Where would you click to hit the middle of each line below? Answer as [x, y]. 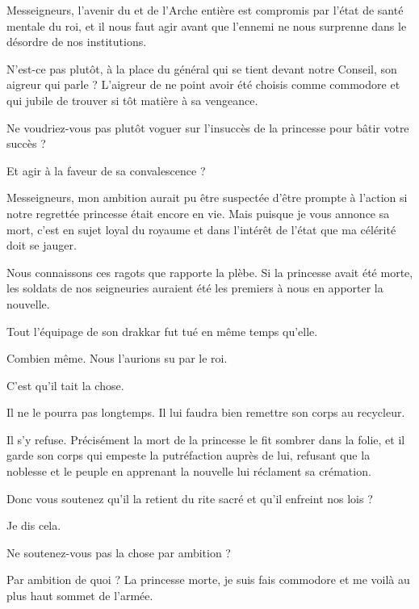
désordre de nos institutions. [77, 42]
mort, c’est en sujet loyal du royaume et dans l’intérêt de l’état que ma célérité [201, 229]
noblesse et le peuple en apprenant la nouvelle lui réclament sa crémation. [189, 471]
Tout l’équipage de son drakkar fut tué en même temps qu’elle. [162, 331]
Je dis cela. [34, 525]
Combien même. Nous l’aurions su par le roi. [117, 358]
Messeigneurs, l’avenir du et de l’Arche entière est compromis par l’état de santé [205, 10]
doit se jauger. [42, 245]
